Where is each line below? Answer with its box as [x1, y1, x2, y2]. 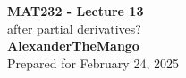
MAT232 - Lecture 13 [7, 2, 144, 19]
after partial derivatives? [7, 19, 141, 37]
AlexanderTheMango [7, 36, 139, 55]
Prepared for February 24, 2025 [7, 53, 179, 72]
